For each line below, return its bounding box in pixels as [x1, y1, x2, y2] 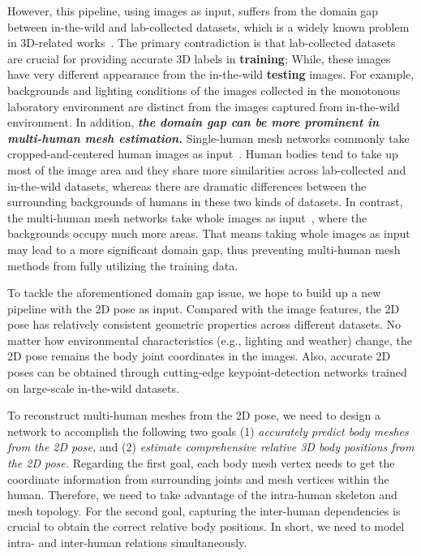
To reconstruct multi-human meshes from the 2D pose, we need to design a [7, 407, 380, 424]
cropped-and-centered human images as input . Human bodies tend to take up [7, 145, 398, 162]
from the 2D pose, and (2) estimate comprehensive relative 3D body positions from [7, 438, 415, 455]
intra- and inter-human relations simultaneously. [7, 534, 247, 550]
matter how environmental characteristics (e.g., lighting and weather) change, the [7, 331, 412, 348]
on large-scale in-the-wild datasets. [7, 379, 179, 396]
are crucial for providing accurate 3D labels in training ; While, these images [7, 50, 391, 67]
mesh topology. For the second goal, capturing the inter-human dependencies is [7, 502, 401, 519]
